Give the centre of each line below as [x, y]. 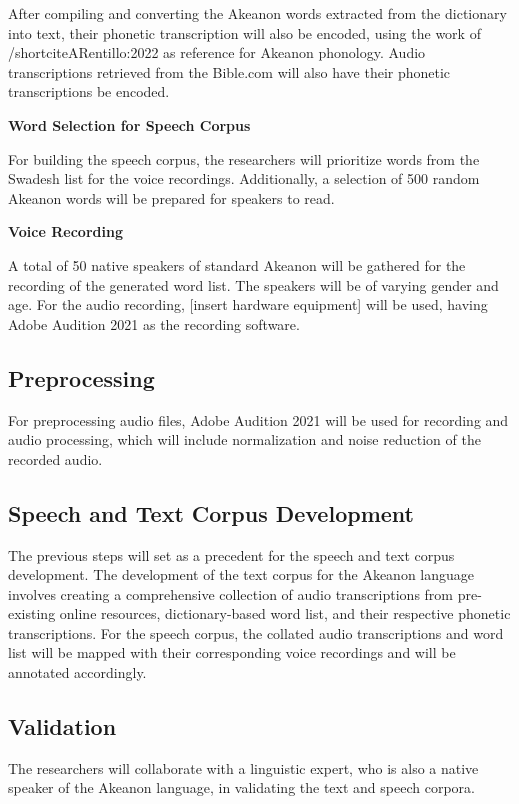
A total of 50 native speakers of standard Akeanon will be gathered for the [237, 264]
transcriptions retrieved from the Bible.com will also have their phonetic [229, 71]
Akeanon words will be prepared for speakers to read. [171, 197]
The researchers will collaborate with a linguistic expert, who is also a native [243, 767]
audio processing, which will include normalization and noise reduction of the [244, 439]
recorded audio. [55, 458]
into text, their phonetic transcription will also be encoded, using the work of [244, 32]
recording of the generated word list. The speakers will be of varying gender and [253, 284]
